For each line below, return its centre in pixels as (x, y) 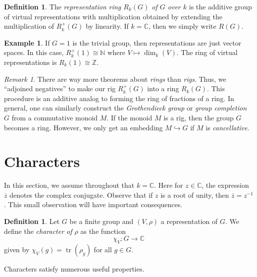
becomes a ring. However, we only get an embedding (83, 127)
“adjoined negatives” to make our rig (60, 88)
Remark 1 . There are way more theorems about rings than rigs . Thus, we (115, 79)
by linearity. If (107, 26)
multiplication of (29, 26)
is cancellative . (228, 127)
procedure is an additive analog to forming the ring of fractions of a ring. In (119, 98)
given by (17, 249)
